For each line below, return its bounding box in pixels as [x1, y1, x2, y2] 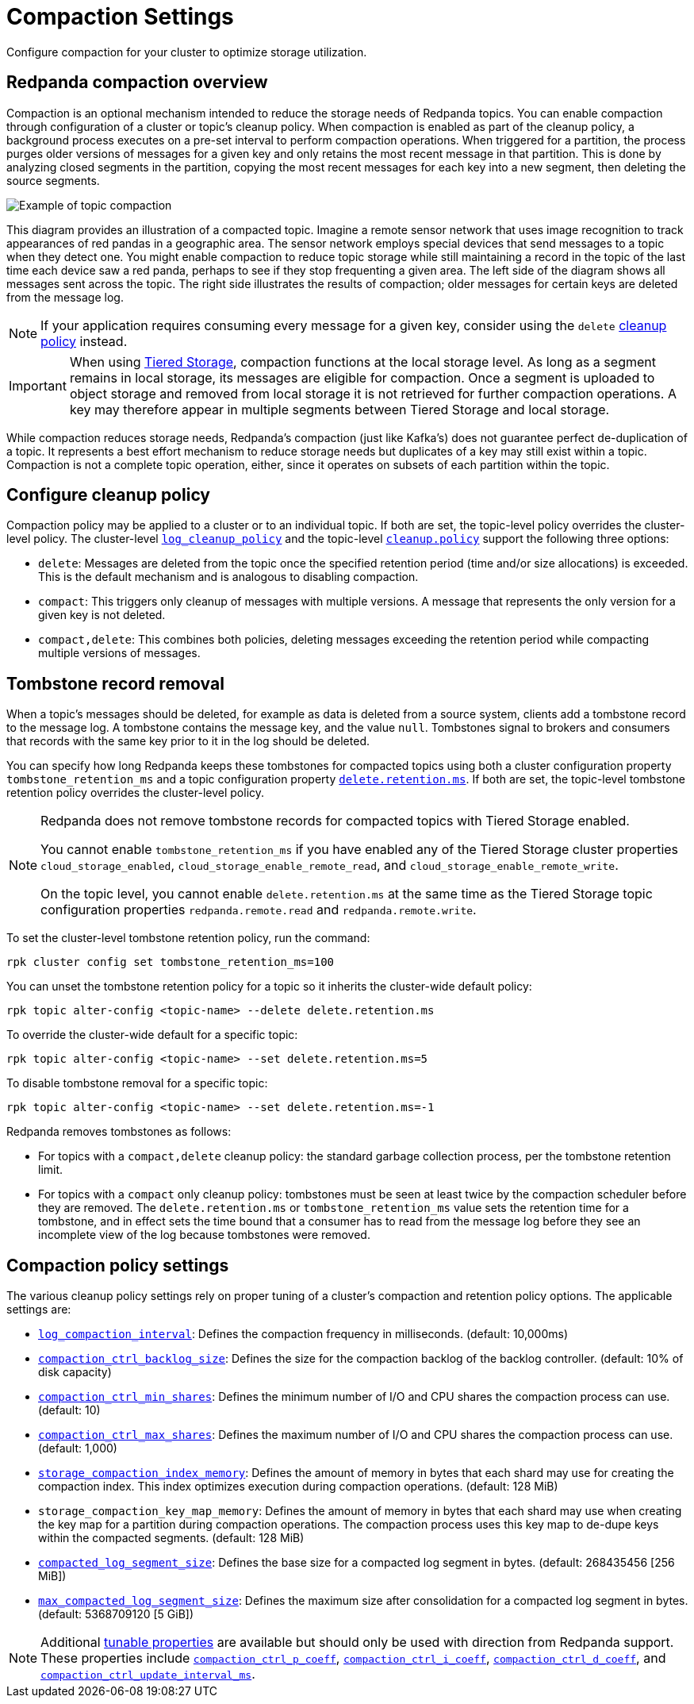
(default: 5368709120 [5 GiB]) [38, 1607, 194, 1621]
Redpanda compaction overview [6, 72, 268, 93]
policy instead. [40, 333, 128, 349]
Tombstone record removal [6, 673, 224, 694]
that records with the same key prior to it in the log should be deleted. [6, 734, 370, 748]
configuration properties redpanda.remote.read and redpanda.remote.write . [40, 902, 477, 918]
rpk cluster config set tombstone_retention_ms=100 [6, 956, 335, 969]
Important [9, 377, 67, 394]
